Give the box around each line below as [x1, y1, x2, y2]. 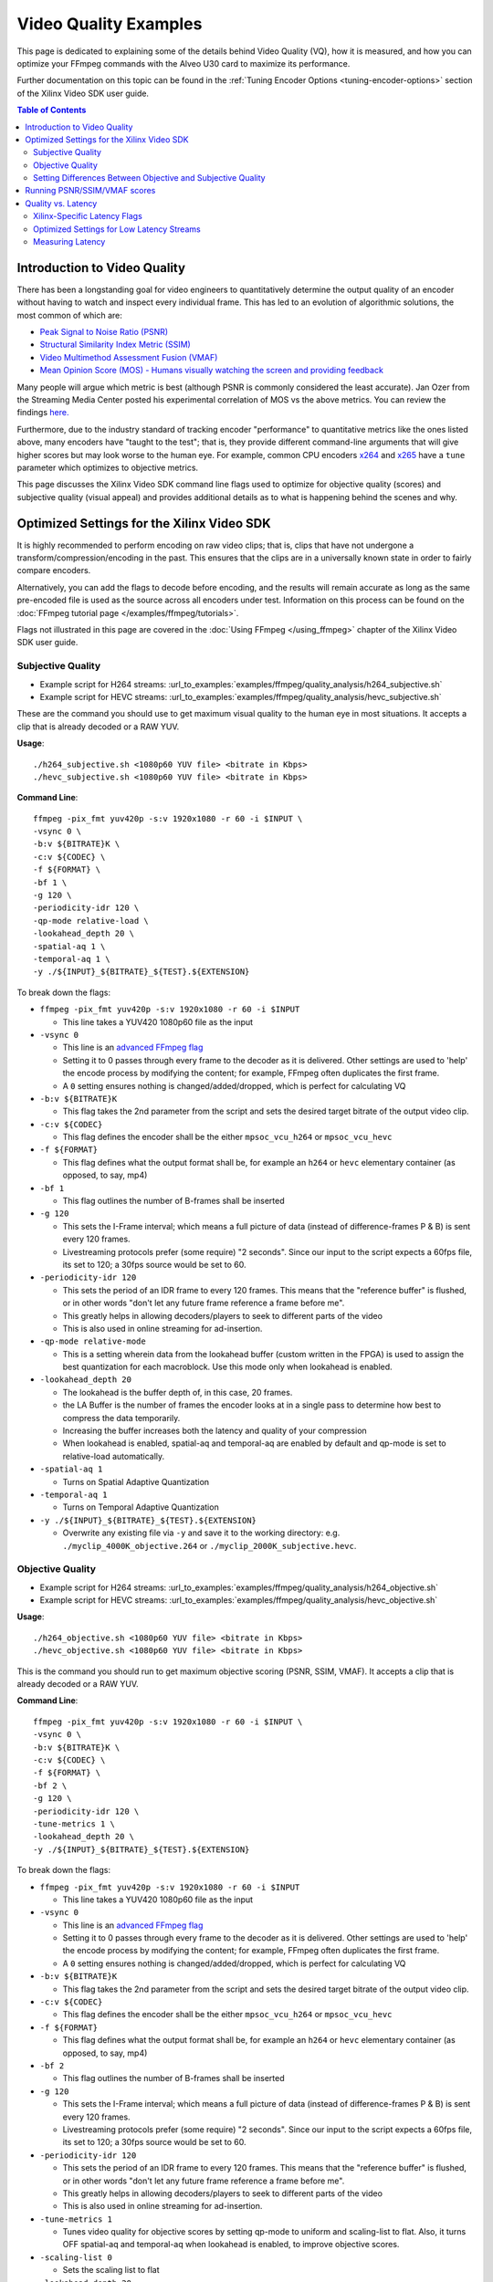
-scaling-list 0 [39, 2252, 113, 2263]
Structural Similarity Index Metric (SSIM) [39, 339, 191, 351]
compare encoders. [16, 565, 91, 576]
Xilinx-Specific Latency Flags [33, 211, 143, 222]
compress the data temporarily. [62, 1412, 181, 1423]
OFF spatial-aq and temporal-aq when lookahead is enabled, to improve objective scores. [62, 2239, 400, 2250]
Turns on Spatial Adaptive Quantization [62, 1476, 210, 1487]
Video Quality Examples [16, 14, 203, 34]
